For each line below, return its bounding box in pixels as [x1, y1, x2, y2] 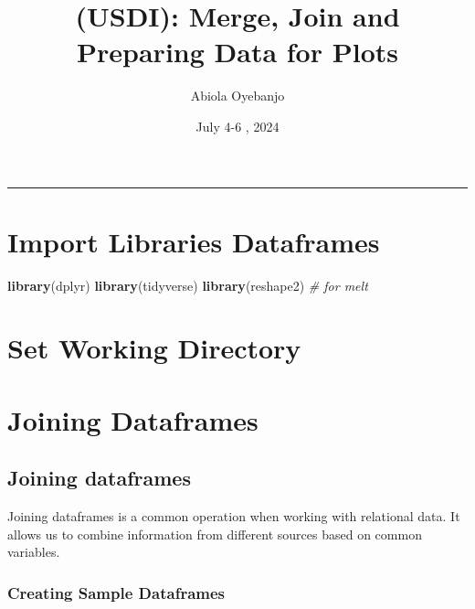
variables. [7, 542, 60, 561]
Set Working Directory [7, 329, 301, 367]
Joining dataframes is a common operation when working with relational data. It [7, 507, 460, 526]
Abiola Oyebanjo [190, 86, 285, 105]
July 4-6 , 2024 [195, 116, 280, 135]
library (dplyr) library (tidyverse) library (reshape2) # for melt [7, 275, 368, 294]
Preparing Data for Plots [77, 33, 398, 70]
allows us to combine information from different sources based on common [7, 524, 422, 543]
